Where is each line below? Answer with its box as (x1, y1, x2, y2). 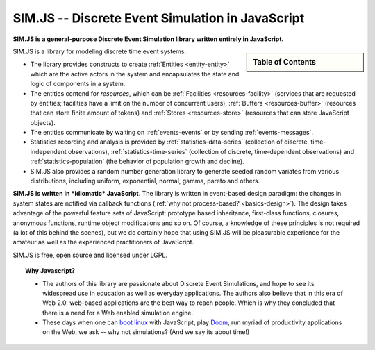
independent (30, 147, 67, 156)
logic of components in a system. (30, 80, 126, 88)
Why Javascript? (25, 267, 76, 275)
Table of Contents (253, 57, 316, 67)
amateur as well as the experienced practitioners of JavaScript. (12, 238, 194, 247)
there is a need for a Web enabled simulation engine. (42, 308, 194, 317)
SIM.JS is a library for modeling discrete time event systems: (12, 47, 187, 56)
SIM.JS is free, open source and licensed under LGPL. (12, 251, 168, 259)
